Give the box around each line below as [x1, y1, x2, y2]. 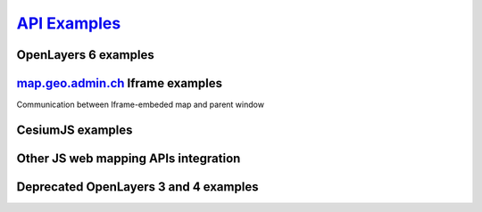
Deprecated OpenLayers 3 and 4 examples [16, 179, 259, 194]
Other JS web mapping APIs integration [16, 151, 241, 166]
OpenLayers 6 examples [16, 47, 155, 62]
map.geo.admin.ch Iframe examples [16, 76, 223, 91]
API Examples [16, 13, 121, 33]
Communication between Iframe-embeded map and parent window [16, 99, 265, 110]
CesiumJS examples [16, 122, 133, 137]
